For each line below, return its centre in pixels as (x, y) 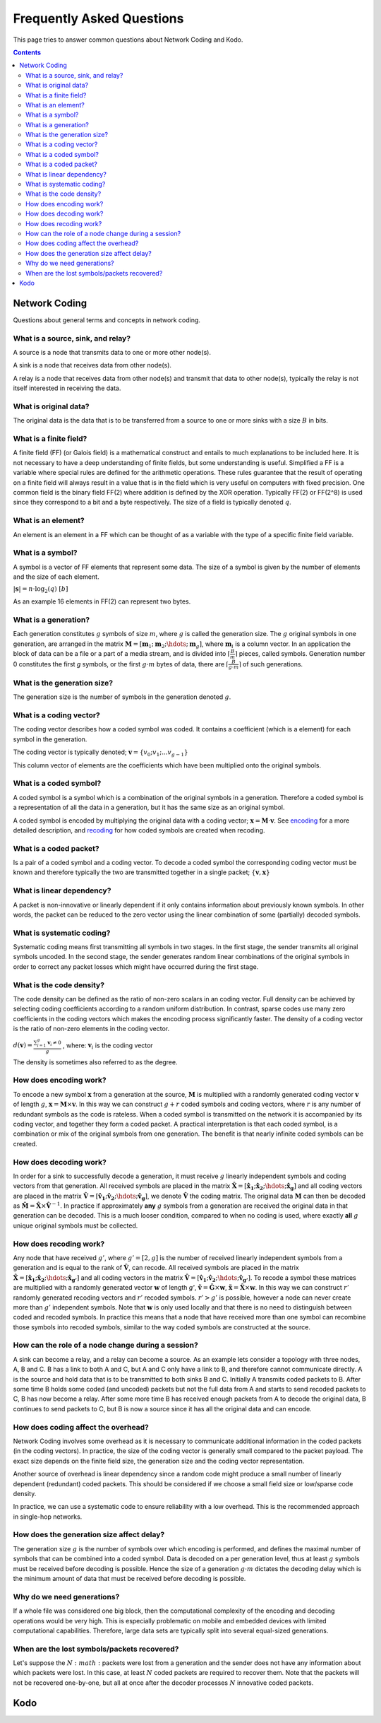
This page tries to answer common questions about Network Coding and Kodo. (128, 40)
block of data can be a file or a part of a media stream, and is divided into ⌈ (122, 654)
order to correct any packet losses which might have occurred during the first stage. (136, 966)
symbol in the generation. (50, 739)
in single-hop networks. (48, 1517)
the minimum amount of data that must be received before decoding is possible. (129, 1578)
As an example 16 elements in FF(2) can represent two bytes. (102, 601)
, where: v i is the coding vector (108, 1046)
